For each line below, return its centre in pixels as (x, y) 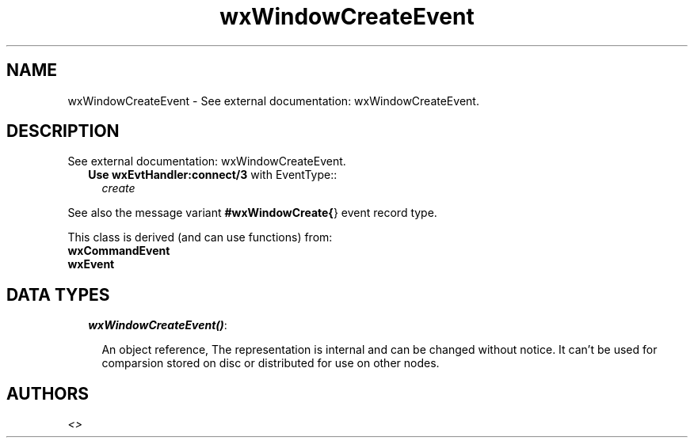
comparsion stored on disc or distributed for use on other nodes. (271, 363)
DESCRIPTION (63, 131)
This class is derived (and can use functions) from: (200, 237)
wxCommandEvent (119, 251)
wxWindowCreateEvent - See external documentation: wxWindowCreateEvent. (273, 101)
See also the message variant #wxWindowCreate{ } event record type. (252, 213)
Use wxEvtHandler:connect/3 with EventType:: (213, 175)
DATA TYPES (58, 294)
